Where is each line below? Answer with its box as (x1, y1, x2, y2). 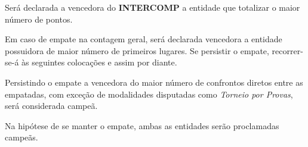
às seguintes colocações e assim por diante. (21, 56, 177, 68)
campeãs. (5, 131, 38, 143)
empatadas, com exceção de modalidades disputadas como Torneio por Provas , (5, 87, 293, 100)
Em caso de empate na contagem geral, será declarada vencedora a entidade (5, 33, 282, 45)
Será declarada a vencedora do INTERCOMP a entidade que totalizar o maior (5, 1, 300, 13)
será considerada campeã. (5, 99, 98, 112)
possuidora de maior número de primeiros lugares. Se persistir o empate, (5, 44, 269, 57)
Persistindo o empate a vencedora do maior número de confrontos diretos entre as (5, 76, 303, 88)
